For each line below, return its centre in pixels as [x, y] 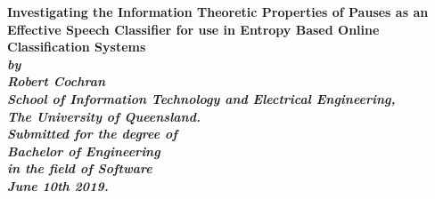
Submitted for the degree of [92, 134]
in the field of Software [80, 168]
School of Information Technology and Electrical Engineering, [201, 98]
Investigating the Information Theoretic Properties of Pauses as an [218, 12]
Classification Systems [77, 47]
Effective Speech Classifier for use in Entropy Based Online [193, 29]
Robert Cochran [57, 81]
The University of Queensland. [104, 116]
